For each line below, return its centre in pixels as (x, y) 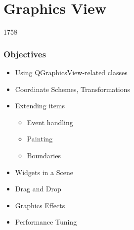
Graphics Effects (40, 205)
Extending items (40, 106)
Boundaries (44, 155)
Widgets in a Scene (44, 172)
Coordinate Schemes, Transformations (72, 89)
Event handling (50, 122)
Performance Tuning (46, 222)
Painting (40, 139)
